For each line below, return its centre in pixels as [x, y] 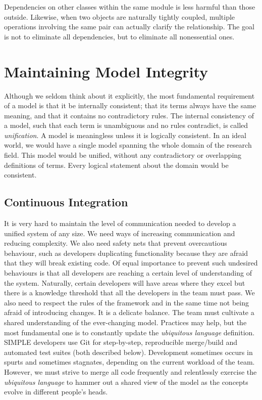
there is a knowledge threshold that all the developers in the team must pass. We [129, 293]
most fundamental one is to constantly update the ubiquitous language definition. [129, 332]
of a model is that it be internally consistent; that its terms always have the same [130, 105]
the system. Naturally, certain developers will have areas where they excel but [125, 282]
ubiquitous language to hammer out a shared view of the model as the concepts [126, 382]
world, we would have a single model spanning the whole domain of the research [128, 145]
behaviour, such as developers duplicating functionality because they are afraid [126, 253]
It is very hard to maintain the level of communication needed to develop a [120, 223]
